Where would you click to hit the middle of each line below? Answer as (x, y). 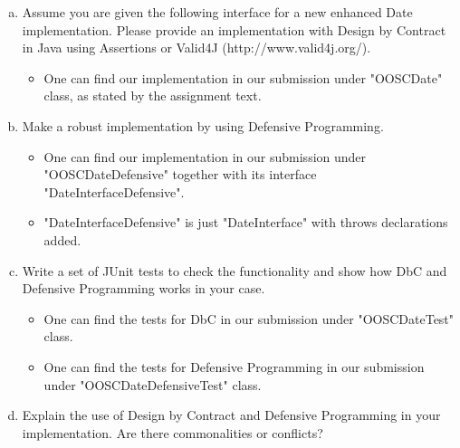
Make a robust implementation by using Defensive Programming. (203, 125)
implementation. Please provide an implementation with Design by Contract (234, 29)
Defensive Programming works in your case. (144, 288)
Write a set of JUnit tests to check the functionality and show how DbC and (235, 270)
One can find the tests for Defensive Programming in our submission (234, 366)
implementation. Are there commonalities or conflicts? (172, 432)
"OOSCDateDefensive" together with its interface (180, 174)
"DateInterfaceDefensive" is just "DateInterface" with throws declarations (246, 222)
